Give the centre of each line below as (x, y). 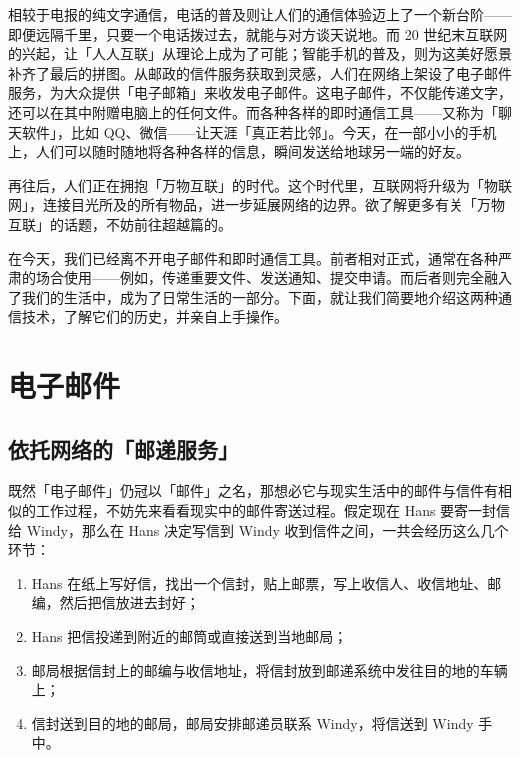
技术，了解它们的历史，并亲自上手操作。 (154, 316)
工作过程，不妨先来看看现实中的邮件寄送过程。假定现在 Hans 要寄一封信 (273, 510)
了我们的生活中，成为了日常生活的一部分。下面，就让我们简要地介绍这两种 (253, 296)
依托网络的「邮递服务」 (123, 448)
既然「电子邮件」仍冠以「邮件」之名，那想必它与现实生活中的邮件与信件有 (253, 490)
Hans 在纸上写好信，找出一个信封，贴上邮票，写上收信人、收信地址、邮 (266, 582)
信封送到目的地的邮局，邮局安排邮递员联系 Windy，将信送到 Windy (252, 722)
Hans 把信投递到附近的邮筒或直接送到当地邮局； (189, 636)
